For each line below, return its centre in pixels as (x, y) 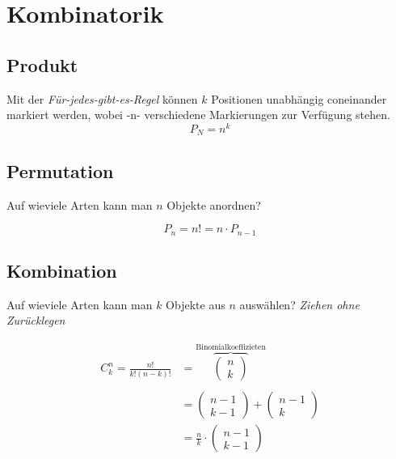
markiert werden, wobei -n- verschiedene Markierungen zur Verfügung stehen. (198, 115)
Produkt (42, 64)
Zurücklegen (36, 320)
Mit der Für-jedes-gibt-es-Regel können (102, 98)
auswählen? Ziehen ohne (299, 304)
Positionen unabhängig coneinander (299, 98)
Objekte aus (196, 304)
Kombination (62, 270)
